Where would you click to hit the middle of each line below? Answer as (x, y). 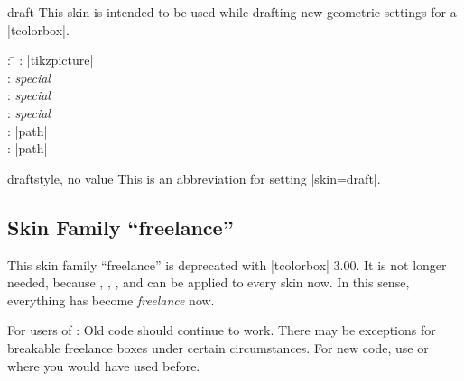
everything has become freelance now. (111, 299)
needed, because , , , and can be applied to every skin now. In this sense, (209, 282)
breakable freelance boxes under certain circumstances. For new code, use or (218, 347)
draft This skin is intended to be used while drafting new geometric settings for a (232, 12)
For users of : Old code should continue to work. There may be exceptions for (222, 330)
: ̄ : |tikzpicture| (51, 60)
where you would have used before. (104, 365)
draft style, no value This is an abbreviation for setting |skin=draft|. (194, 178)
